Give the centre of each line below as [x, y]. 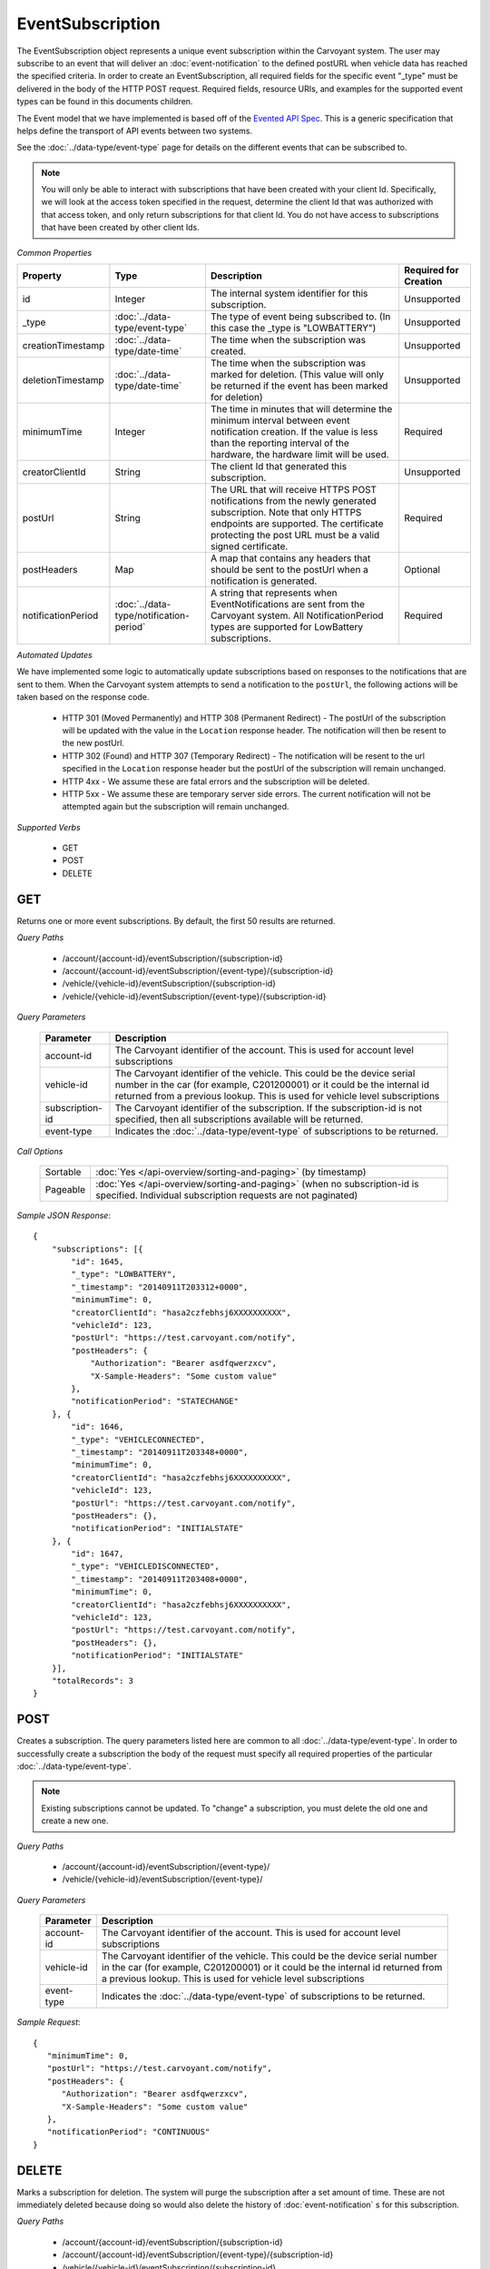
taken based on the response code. [83, 697]
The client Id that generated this [279, 467]
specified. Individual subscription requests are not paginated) [227, 1195]
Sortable [63, 1172]
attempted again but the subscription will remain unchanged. [176, 807]
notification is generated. [264, 581]
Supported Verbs [49, 827]
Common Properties [54, 252]
